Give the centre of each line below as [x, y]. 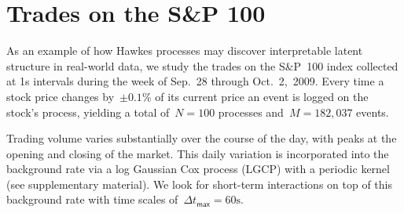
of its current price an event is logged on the [262, 96]
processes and [251, 112]
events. [373, 112]
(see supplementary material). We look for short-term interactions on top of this [200, 184]
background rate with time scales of [92, 199]
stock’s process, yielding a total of [88, 112]
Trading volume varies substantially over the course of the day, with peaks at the [202, 138]
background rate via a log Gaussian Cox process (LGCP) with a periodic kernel [198, 169]
